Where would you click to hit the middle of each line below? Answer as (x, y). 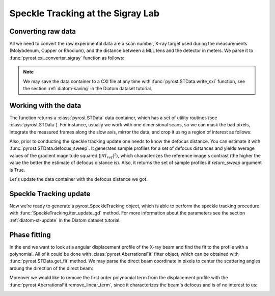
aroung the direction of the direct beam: (51, 268)
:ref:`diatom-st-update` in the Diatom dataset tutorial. (65, 220)
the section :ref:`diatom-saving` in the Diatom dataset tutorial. (88, 89)
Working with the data (45, 105)
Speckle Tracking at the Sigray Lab (85, 13)
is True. (17, 170)
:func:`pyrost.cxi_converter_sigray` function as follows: (67, 58)
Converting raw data (43, 31)
